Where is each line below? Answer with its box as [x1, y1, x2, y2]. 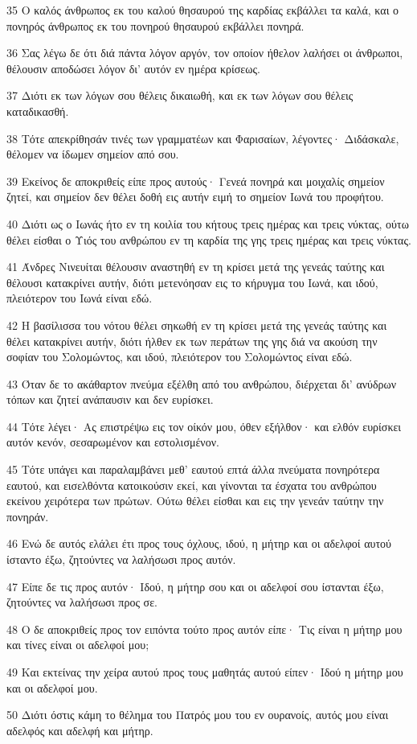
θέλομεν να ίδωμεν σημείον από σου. [6, 146, 179, 162]
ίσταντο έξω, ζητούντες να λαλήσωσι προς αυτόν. [6, 551, 236, 568]
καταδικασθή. [6, 102, 69, 119]
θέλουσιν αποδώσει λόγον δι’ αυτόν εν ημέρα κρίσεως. [6, 60, 260, 76]
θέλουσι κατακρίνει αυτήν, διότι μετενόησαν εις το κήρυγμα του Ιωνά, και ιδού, [6, 273, 378, 290]
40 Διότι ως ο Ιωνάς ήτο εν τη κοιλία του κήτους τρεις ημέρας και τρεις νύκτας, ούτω [6, 215, 409, 232]
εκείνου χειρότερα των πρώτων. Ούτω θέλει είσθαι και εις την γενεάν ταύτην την [6, 492, 384, 509]
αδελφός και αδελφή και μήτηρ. [6, 721, 153, 738]
